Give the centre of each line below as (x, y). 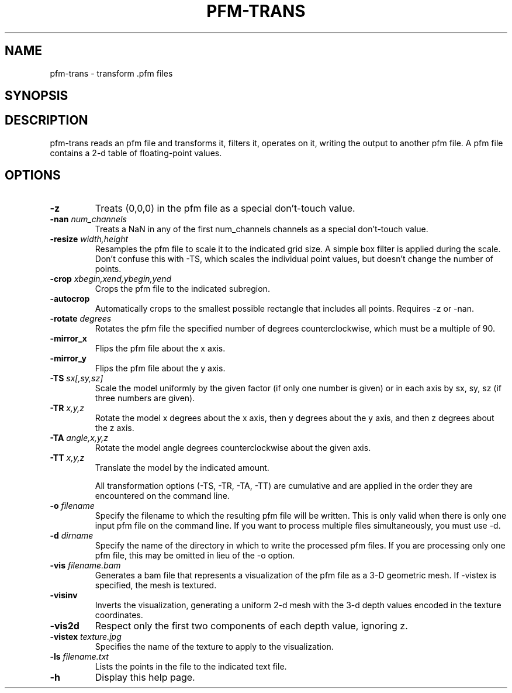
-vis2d (65, 625)
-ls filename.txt (79, 656)
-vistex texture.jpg (86, 636)
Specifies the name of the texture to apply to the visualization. (214, 646)
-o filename (72, 505)
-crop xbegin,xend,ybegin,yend (111, 278)
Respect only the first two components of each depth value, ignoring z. (251, 625)
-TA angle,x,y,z (79, 437)
